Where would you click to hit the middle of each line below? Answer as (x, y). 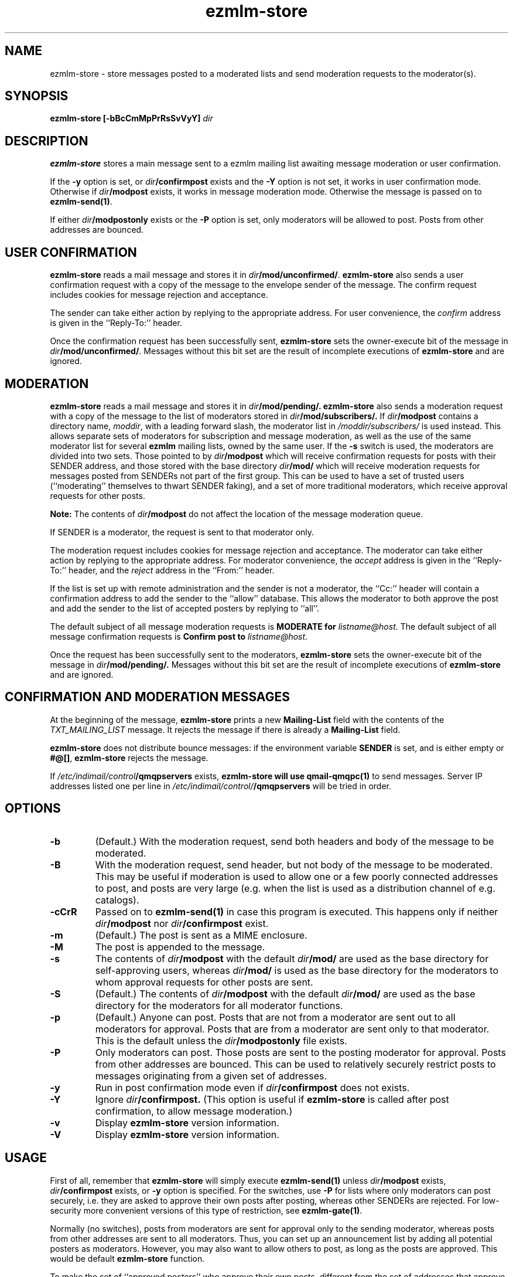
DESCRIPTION (47, 141)
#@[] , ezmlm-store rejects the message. (129, 758)
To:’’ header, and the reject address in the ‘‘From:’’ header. (162, 570)
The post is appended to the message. (180, 947)
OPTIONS (33, 809)
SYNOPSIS (37, 96)
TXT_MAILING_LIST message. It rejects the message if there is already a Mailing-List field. (225, 729)
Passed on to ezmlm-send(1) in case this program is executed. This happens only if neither (297, 911)
